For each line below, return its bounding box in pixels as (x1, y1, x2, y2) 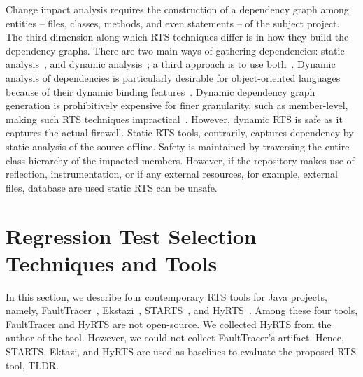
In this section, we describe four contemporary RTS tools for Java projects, (6, 289, 327, 304)
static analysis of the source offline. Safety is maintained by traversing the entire (6, 138, 350, 153)
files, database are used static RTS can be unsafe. (6, 180, 218, 194)
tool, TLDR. (6, 357, 59, 372)
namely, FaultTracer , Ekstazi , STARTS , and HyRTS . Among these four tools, (6, 303, 358, 318)
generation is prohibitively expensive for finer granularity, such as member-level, (6, 98, 348, 113)
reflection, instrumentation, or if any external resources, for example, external (6, 166, 339, 181)
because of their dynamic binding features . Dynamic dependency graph (6, 84, 315, 99)
